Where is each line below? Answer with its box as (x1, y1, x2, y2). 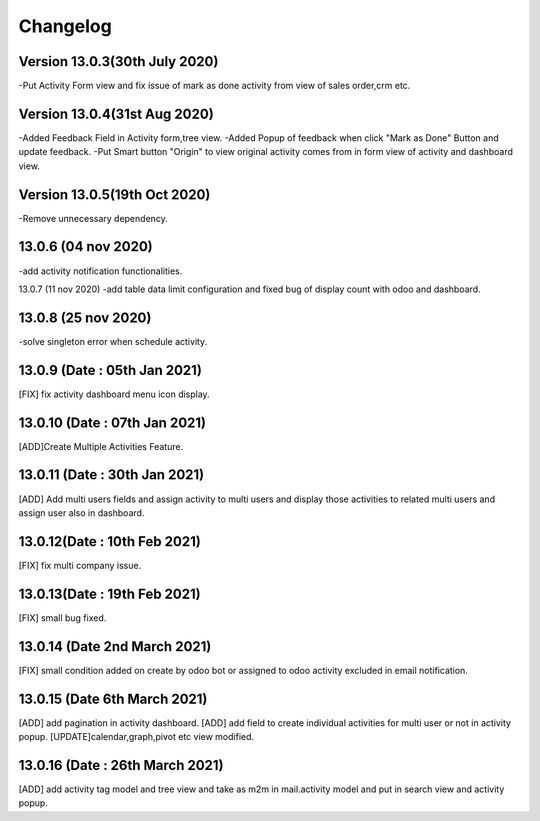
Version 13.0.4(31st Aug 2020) (18, 105, 214, 122)
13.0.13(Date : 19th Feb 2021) (18, 585, 201, 602)
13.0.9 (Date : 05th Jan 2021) (18, 361, 202, 379)
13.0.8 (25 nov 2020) (18, 309, 152, 326)
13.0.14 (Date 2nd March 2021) (18, 638, 212, 655)
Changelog (18, 15, 112, 37)
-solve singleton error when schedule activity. (18, 335, 208, 347)
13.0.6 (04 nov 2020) (18, 238, 154, 255)
